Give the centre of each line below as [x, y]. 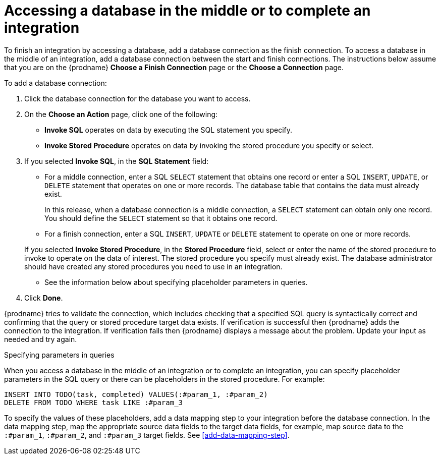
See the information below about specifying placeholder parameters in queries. [176, 282]
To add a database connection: [56, 83]
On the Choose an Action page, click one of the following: [121, 114]
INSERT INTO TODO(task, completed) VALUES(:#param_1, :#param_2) [136, 394]
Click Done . [44, 298]
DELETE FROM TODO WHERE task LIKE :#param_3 [94, 402]
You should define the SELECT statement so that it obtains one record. [161, 218]
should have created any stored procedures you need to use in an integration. [153, 266]
